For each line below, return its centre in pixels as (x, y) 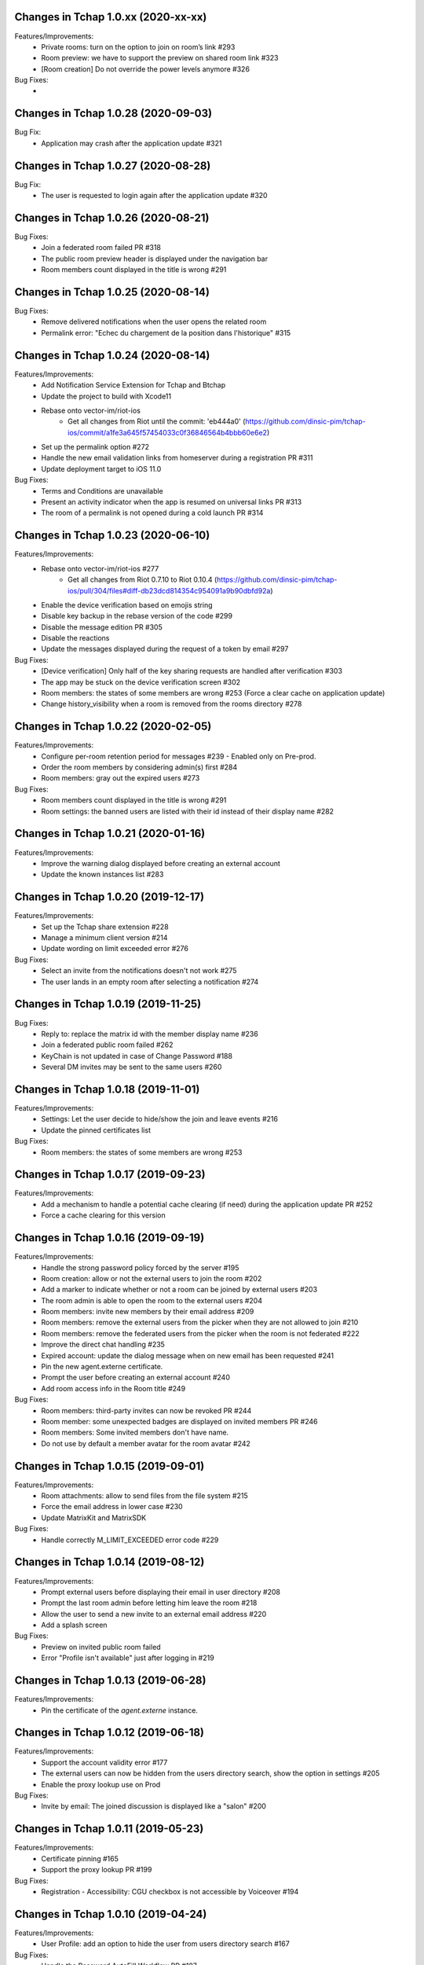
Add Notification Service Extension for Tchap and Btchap (133, 385)
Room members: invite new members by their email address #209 (148, 1312)
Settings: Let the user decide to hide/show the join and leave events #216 (160, 1119)
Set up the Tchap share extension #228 (105, 927)
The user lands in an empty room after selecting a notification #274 (150, 982)
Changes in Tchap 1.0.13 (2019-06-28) (110, 1681)
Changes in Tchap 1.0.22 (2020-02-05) (113, 727)
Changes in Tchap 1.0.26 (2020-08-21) (112, 217)
